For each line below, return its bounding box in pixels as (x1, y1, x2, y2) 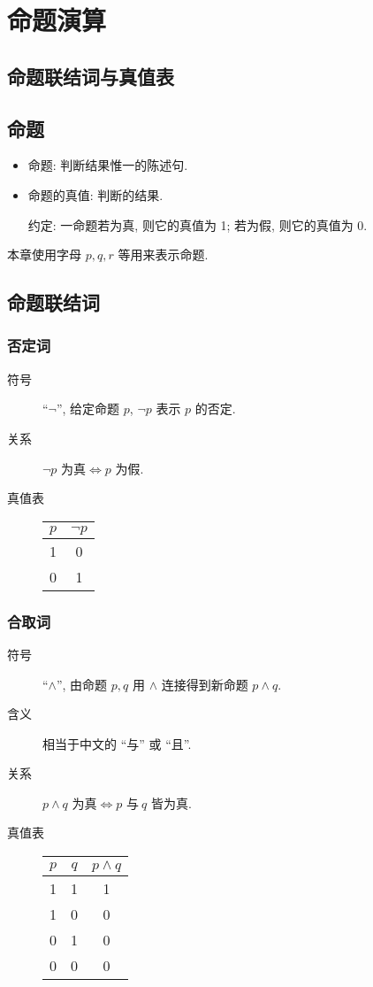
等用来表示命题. (118, 245, 209, 264)
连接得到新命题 (161, 675, 248, 693)
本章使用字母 (7, 245, 81, 264)
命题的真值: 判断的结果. (27, 185, 164, 204)
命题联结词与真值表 (7, 62, 174, 89)
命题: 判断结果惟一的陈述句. (27, 156, 188, 174)
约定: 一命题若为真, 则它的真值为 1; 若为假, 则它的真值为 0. (27, 215, 368, 234)
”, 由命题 (56, 675, 108, 693)
